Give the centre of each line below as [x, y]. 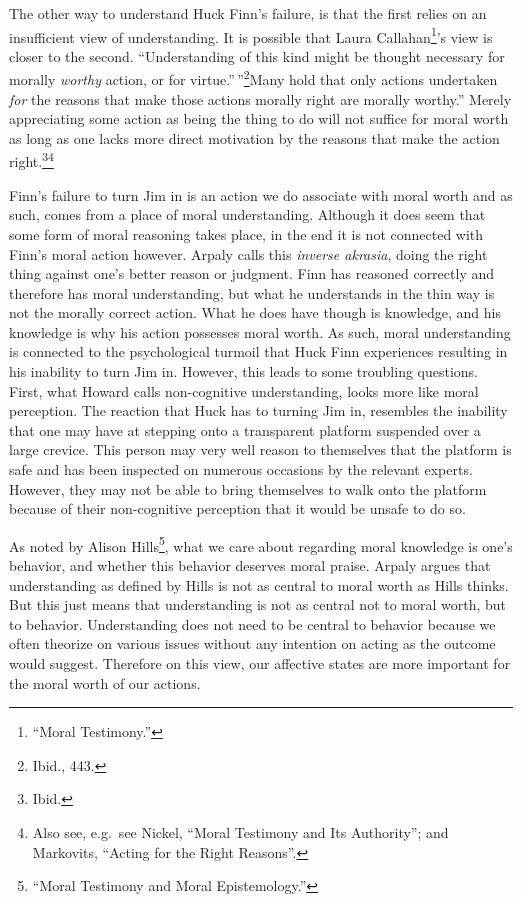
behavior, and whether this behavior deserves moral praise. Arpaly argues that [250, 565]
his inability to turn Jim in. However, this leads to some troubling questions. [244, 371]
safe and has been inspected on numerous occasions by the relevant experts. [241, 469]
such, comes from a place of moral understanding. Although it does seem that [247, 214]
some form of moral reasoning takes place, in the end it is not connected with [246, 233]
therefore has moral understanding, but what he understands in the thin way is [252, 292]
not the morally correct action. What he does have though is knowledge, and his [255, 312]
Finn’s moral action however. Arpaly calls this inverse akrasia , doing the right [248, 253]
